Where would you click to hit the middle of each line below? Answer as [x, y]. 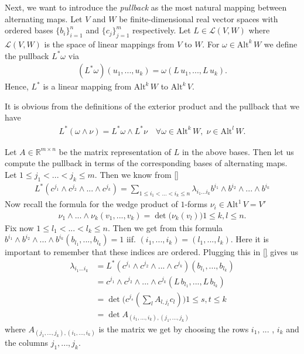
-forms [196, 204]
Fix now [19, 227]
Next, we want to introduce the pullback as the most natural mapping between [146, 7]
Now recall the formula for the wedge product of [91, 204]
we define [281, 44]
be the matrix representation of [115, 151]
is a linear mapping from [87, 86]
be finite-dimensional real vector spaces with [199, 18]
